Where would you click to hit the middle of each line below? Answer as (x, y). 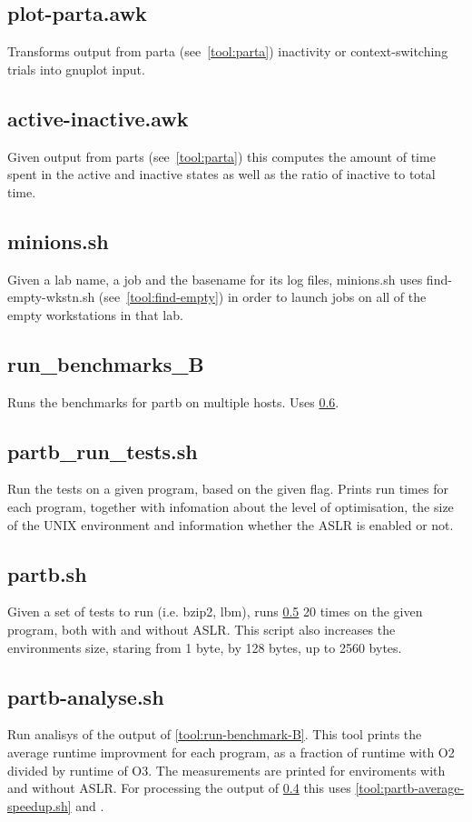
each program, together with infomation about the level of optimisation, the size (231, 506)
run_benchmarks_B (106, 363)
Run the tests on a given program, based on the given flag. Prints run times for (228, 489)
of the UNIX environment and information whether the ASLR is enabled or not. (231, 524)
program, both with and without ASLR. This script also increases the (202, 629)
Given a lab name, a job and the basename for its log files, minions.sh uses (215, 279)
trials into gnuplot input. (76, 69)
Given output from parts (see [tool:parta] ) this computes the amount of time (221, 156)
